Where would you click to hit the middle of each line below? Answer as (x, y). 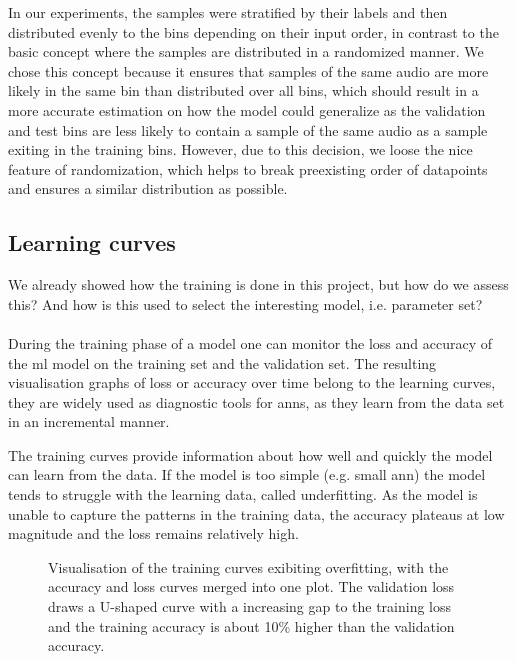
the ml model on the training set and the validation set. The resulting (222, 362)
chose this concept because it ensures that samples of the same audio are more (248, 70)
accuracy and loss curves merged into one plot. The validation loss (251, 586)
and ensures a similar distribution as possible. (148, 188)
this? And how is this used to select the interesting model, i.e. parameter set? (245, 303)
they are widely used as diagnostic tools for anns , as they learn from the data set (256, 401)
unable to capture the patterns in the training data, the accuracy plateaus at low (256, 513)
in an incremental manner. (89, 421)
